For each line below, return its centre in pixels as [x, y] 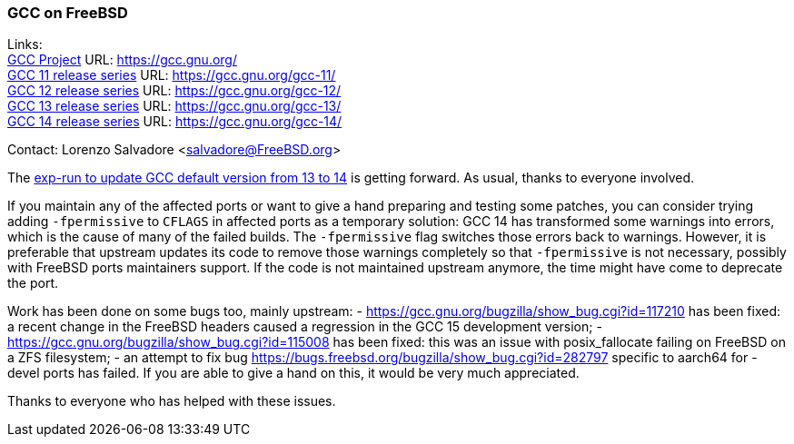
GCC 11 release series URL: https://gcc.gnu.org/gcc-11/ [172, 75]
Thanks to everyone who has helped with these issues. [172, 401]
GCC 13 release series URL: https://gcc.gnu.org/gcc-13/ [174, 106]
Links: [25, 44]
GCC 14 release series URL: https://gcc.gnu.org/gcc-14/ [175, 122]
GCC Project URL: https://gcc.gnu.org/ [122, 60]
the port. [33, 283]
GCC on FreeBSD [68, 13]
